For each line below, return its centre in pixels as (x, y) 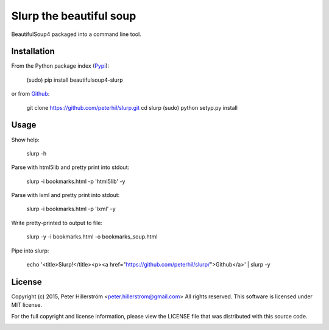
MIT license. (27, 305)
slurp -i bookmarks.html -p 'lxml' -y (71, 209)
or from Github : (30, 94)
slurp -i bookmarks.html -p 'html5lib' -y (76, 181)
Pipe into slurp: (30, 251)
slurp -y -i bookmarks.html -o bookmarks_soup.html (92, 237)
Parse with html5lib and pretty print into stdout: (70, 167)
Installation (33, 52)
